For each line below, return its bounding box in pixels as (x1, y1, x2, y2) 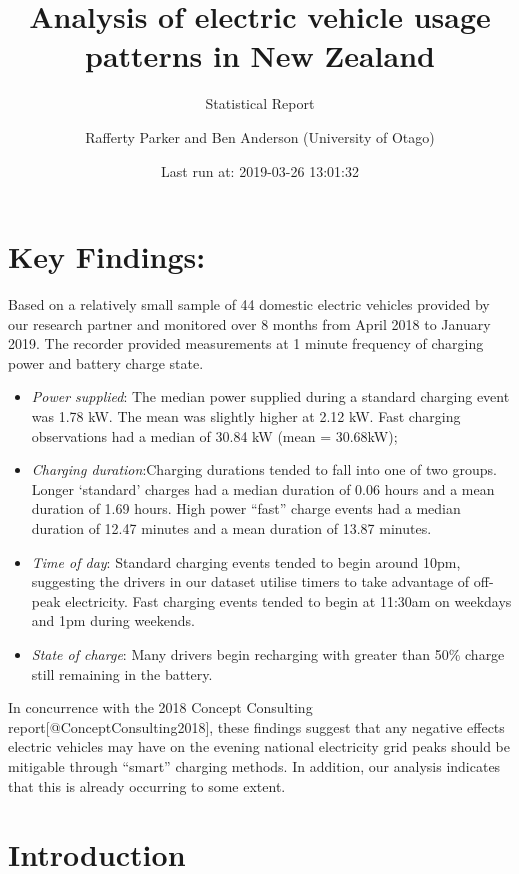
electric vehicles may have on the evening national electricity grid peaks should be (8, 736, 510, 757)
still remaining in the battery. (31, 663, 213, 684)
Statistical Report (205, 93, 315, 114)
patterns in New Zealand (85, 35, 435, 76)
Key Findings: (8, 236, 206, 277)
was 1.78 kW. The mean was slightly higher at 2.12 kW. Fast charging (31, 406, 461, 426)
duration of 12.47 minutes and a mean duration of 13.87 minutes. (31, 517, 432, 538)
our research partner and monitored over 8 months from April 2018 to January (8, 313, 491, 334)
